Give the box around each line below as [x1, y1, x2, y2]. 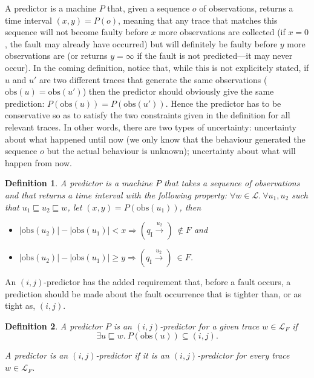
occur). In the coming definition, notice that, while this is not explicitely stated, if [5, 61, 309, 73]
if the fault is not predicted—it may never [137, 49, 293, 62]
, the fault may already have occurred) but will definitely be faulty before [5, 37, 278, 50]
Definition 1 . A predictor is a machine [5, 177, 152, 189]
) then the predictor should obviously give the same [82, 85, 274, 98]
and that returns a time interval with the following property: [5, 188, 227, 201]
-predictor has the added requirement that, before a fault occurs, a [44, 275, 291, 288]
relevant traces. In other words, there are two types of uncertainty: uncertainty [5, 120, 296, 133]
